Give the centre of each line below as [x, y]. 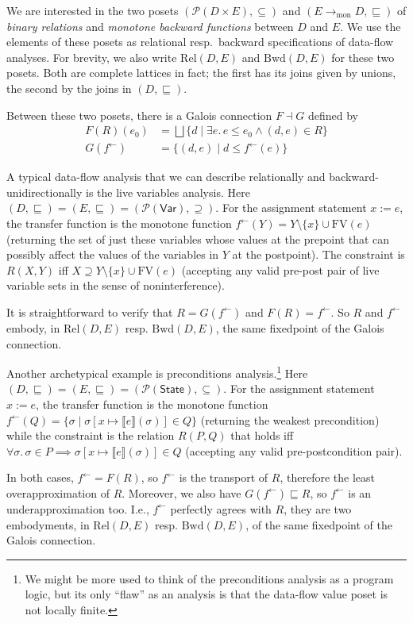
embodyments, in [48, 524]
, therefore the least [327, 477]
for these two [363, 57]
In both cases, [40, 477]
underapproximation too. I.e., [78, 508]
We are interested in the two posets [93, 10]
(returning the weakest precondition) [290, 419]
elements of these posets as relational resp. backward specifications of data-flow [200, 42]
